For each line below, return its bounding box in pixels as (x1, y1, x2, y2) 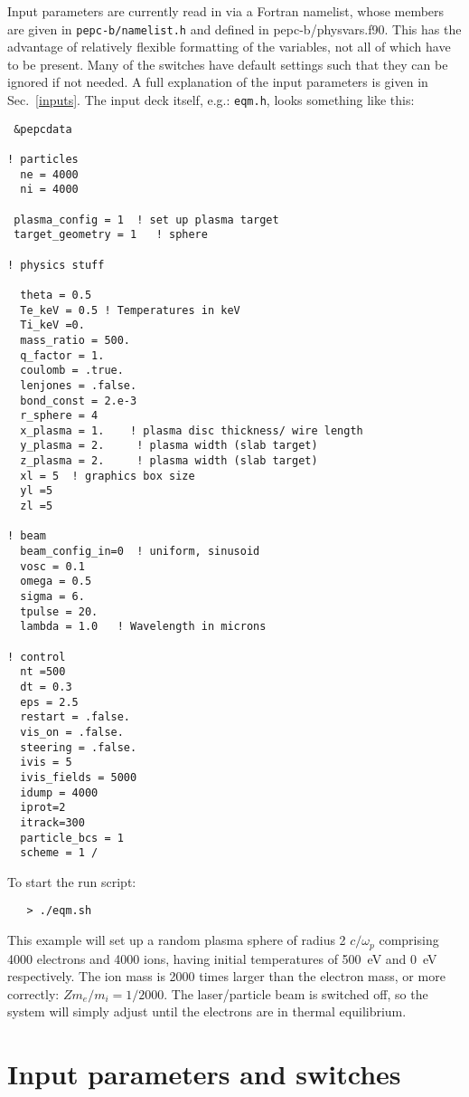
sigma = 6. (20, 590, 85, 604)
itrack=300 (20, 816, 85, 829)
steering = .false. (20, 740, 137, 754)
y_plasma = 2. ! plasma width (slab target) (20, 439, 318, 453)
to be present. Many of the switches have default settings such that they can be (7, 54, 448, 73)
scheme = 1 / (20, 846, 98, 860)
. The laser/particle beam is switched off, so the (164, 984, 428, 1003)
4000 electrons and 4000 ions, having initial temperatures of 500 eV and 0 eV (7, 949, 437, 968)
